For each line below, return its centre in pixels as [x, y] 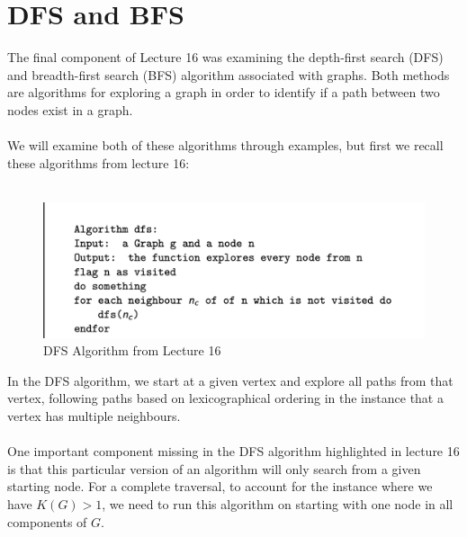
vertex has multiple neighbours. [94, 415]
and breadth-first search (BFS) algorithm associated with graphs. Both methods [229, 74]
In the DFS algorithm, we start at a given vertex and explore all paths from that [230, 380]
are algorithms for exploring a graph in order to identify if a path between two [224, 92]
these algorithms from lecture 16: [99, 162]
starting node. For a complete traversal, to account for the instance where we [220, 486]
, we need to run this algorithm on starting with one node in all [278, 503]
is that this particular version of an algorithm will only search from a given [214, 468]
